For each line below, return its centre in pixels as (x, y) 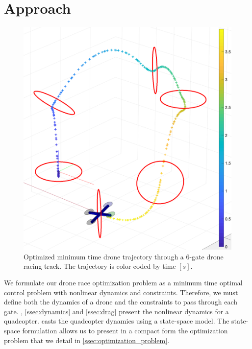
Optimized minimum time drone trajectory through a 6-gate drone (124, 256)
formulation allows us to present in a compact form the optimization (125, 330)
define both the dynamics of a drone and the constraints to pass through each (121, 302)
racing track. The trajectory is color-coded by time (100, 266)
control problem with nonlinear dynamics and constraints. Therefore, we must (121, 292)
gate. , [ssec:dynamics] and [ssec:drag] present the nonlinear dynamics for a (116, 311)
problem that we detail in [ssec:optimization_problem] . (87, 340)
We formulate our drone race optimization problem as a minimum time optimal (123, 283)
